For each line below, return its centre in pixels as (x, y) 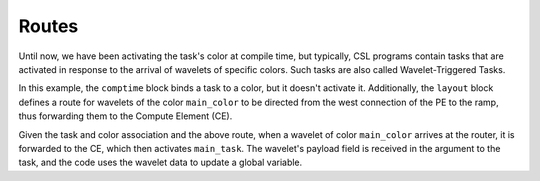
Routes (48, 26)
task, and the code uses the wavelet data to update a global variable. (160, 162)
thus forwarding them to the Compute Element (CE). (125, 116)
